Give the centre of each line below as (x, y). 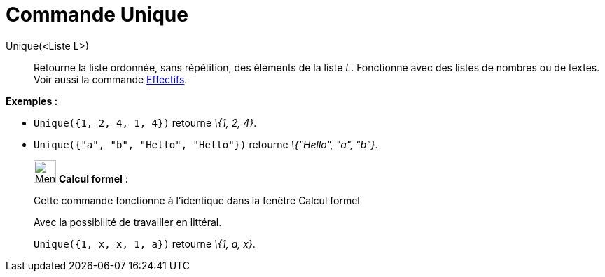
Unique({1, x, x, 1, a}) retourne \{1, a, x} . (145, 243)
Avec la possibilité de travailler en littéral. (128, 222)
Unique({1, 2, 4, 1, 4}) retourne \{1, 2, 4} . (145, 122)
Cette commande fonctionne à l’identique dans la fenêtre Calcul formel (197, 200)
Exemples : (32, 101)
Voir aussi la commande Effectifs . (111, 79)
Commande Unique (97, 15)
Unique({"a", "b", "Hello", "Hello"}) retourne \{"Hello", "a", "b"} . (206, 144)
